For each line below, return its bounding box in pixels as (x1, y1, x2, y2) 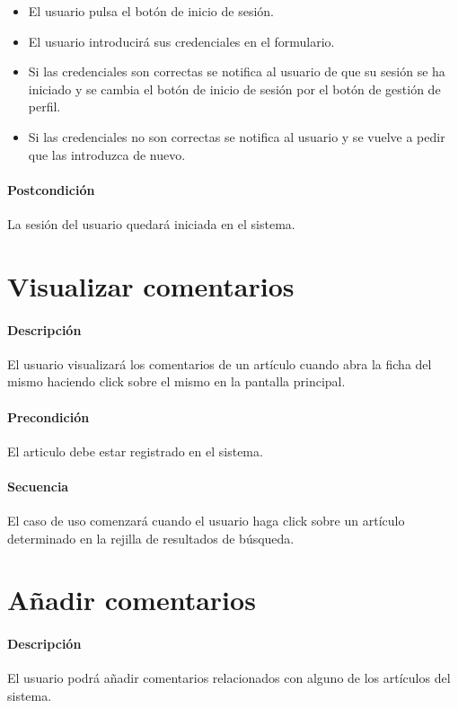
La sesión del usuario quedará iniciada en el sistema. (7, 214, 295, 233)
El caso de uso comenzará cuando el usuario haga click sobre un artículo (7, 511, 405, 530)
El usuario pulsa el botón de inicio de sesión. (28, 2, 274, 20)
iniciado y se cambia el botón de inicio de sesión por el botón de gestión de (28, 79, 441, 98)
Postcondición (7, 180, 95, 199)
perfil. (28, 97, 61, 116)
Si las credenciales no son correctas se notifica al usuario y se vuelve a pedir (28, 127, 445, 146)
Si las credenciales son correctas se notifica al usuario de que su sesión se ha (28, 62, 445, 81)
